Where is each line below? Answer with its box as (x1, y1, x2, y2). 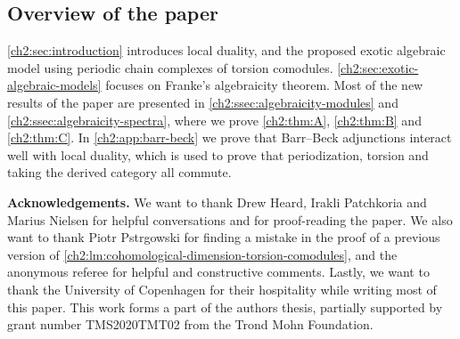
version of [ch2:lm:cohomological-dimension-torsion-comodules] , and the (7, 245, 398, 263)
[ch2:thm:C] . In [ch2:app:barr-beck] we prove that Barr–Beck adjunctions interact (7, 128, 452, 147)
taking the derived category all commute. (7, 163, 232, 182)
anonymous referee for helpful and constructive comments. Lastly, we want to (7, 262, 430, 281)
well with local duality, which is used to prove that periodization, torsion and (7, 145, 429, 164)
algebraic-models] (7, 76, 102, 94)
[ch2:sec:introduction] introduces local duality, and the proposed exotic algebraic (7, 41, 446, 60)
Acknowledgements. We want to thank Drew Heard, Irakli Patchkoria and (7, 192, 427, 211)
